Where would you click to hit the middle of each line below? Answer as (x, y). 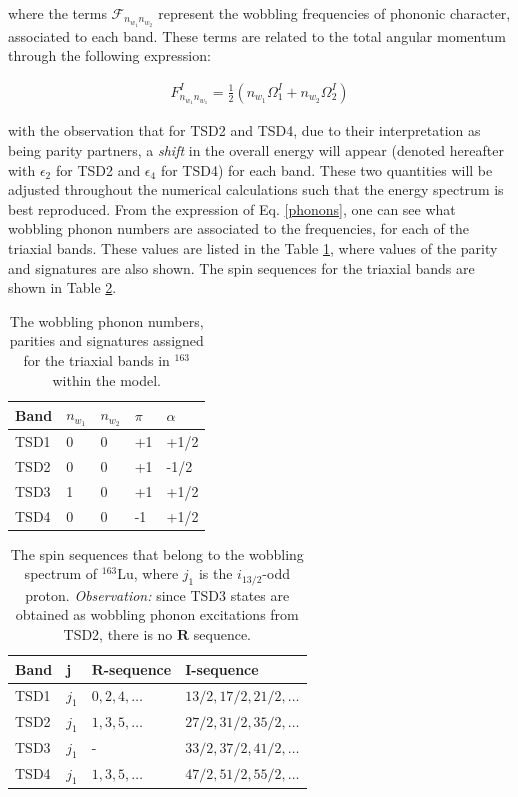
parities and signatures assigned (106, 340)
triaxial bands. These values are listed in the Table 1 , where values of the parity (253, 247)
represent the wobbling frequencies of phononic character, (334, 13)
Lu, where (148, 573)
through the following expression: (109, 55)
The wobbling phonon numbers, (106, 320)
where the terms (57, 13)
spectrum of (61, 573)
